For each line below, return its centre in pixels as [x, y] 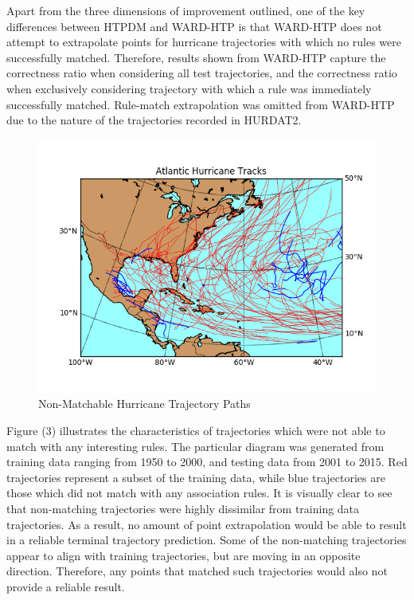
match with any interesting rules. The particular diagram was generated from [195, 446]
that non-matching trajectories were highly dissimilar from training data [183, 508]
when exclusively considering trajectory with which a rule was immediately [189, 88]
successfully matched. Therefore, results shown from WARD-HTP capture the [196, 57]
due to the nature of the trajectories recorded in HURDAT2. [154, 120]
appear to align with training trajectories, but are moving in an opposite [184, 555]
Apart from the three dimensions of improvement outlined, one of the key [186, 10]
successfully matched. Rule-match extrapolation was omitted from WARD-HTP [201, 104]
